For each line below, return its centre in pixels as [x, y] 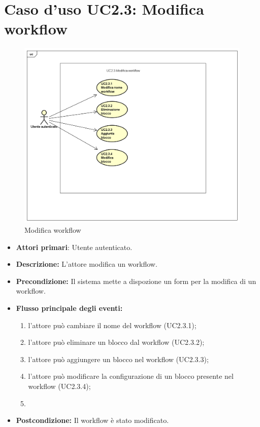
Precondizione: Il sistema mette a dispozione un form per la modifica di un [136, 281]
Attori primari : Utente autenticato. [74, 247]
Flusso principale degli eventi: [69, 308]
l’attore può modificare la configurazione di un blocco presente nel [131, 376]
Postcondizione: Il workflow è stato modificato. [92, 420]
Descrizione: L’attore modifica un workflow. [87, 264]
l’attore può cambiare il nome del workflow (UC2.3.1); [112, 325]
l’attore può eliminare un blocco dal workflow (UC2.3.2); [116, 342]
